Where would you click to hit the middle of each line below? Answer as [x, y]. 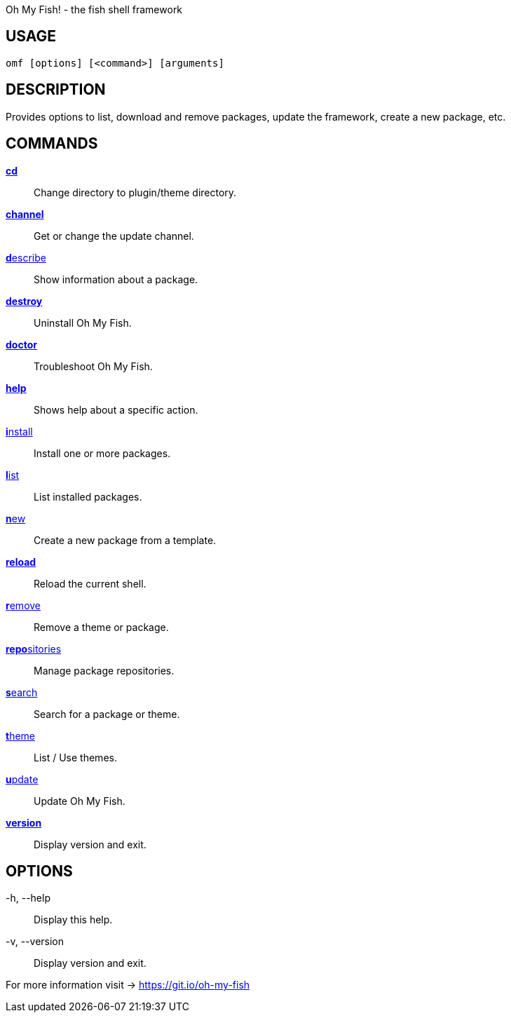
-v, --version [35, 942]
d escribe [26, 257]
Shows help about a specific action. [116, 409]
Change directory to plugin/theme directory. [135, 192]
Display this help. [73, 920]
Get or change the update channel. [114, 236]
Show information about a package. [116, 279]
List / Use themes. [75, 757]
